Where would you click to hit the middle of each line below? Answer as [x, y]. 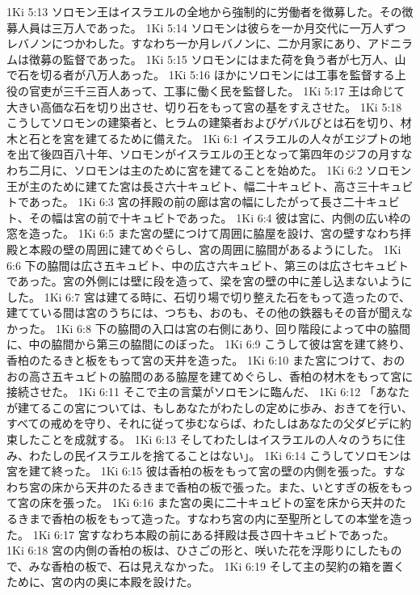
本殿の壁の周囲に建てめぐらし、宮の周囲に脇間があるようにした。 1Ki [215, 249]
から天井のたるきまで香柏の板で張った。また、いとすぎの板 [221, 486]
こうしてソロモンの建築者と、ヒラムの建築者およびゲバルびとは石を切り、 [204, 122]
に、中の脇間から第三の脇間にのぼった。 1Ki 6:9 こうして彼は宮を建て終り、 [209, 344]
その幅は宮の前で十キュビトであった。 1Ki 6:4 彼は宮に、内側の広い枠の [220, 217]
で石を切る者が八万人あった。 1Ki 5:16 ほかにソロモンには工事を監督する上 [206, 75]
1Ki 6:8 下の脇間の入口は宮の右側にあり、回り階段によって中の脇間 [233, 328]
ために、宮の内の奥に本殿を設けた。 [103, 582]
